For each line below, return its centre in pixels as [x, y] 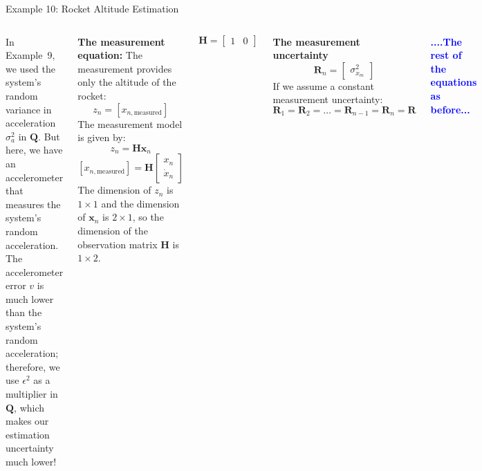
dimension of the [113, 230]
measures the [33, 204]
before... [450, 109]
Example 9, [30, 55]
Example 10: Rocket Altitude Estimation [92, 8]
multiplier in [32, 394]
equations [454, 82]
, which [29, 407]
